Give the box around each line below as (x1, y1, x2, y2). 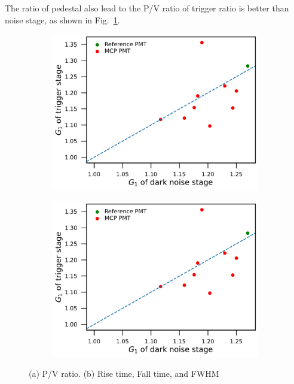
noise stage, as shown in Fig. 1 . (5, 13, 120, 26)
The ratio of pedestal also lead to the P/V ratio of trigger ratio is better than (5, 2, 289, 14)
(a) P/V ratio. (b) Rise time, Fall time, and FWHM (29, 367, 219, 380)
